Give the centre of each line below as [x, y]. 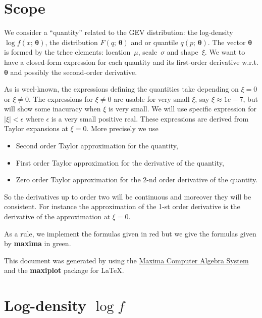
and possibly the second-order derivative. [74, 72]
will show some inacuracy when [53, 109]
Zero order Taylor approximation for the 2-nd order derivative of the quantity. [137, 180]
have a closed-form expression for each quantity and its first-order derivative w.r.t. [131, 62]
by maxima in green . [38, 243]
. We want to [225, 52]
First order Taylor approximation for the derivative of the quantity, [120, 162]
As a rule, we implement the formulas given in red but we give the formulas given [130, 233]
